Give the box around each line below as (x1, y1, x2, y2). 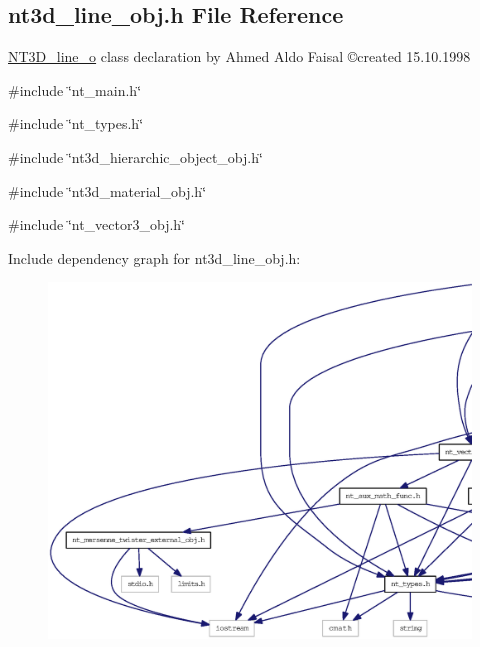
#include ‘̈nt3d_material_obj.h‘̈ (8, 180, 207, 201)
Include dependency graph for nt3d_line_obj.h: (8, 247, 301, 268)
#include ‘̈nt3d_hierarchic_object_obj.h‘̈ (8, 146, 263, 167)
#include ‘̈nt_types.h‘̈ (8, 113, 144, 134)
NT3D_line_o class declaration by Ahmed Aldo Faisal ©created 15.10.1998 (8, 46, 471, 67)
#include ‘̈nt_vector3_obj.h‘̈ (8, 214, 186, 235)
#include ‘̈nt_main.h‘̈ (8, 79, 142, 100)
